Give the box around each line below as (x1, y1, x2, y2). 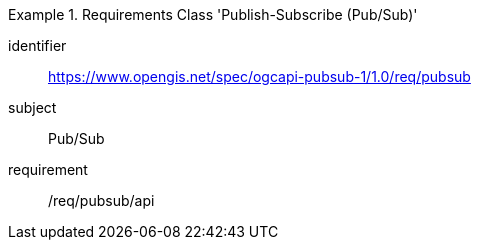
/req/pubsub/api (48, 192, 155, 209)
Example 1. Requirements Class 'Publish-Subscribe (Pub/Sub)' (8, 6, 418, 23)
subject (8, 99, 57, 116)
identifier (8, 37, 67, 54)
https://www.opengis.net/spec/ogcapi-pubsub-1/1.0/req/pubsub (48, 68, 471, 85)
